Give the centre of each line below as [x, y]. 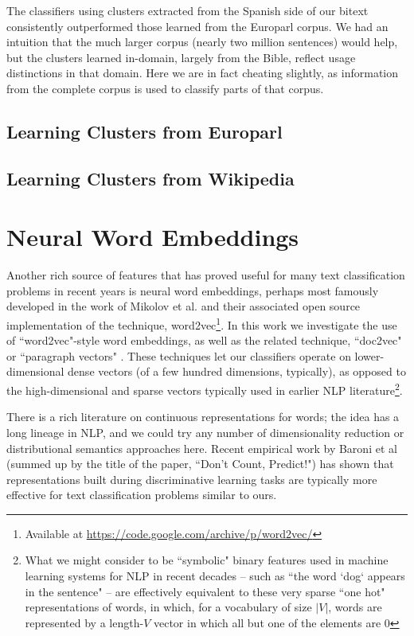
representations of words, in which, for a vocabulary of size [168, 607]
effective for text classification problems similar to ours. [142, 495]
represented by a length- [84, 622]
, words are [355, 607]
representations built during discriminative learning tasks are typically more [192, 479]
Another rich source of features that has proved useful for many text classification [206, 275]
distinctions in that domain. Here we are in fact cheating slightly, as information [202, 73]
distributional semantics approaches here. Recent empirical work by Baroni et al [202, 448]
